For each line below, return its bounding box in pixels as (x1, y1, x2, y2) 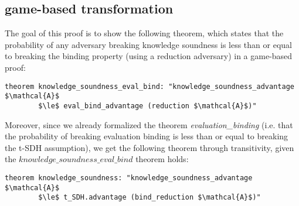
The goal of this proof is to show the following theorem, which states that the (5, 27, 284, 39)
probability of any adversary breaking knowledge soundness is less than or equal (5, 38, 292, 50)
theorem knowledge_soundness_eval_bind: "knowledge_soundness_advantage (5, 82, 294, 91)
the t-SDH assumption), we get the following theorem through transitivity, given (5, 141, 294, 153)
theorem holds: (135, 153, 189, 165)
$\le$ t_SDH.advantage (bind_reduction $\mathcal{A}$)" (38, 193, 261, 202)
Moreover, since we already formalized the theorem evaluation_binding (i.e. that (5, 118, 293, 131)
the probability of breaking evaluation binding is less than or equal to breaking (5, 130, 288, 142)
